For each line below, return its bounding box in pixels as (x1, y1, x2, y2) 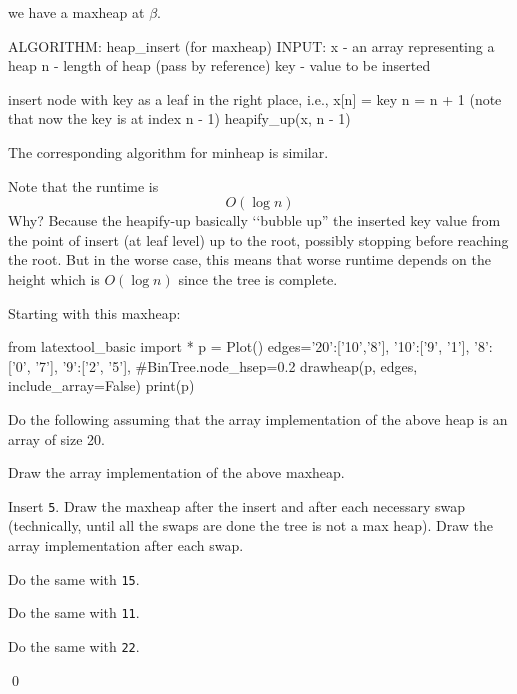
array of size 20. (8, 428, 105, 449)
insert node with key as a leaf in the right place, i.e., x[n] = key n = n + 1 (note (8, 88, 502, 109)
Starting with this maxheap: (8, 302, 181, 323)
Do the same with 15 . (8, 568, 140, 589)
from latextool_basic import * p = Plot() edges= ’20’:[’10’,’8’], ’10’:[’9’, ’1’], (8, 336, 470, 357)
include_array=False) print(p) (8, 375, 195, 396)
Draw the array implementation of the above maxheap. (8, 462, 345, 483)
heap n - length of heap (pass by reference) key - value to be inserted (8, 55, 431, 76)
